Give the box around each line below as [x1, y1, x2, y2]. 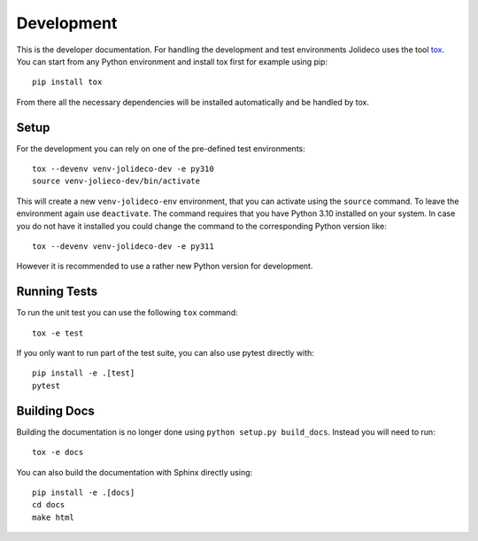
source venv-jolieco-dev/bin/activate [32, 176, 201, 186]
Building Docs [16, 403, 95, 418]
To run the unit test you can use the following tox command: [16, 307, 238, 318]
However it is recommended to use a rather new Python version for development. [16, 261, 313, 272]
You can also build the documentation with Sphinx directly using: [16, 467, 253, 477]
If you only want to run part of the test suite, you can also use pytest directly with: [16, 348, 314, 359]
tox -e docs [32, 447, 84, 458]
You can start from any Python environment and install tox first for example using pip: [16, 56, 328, 66]
